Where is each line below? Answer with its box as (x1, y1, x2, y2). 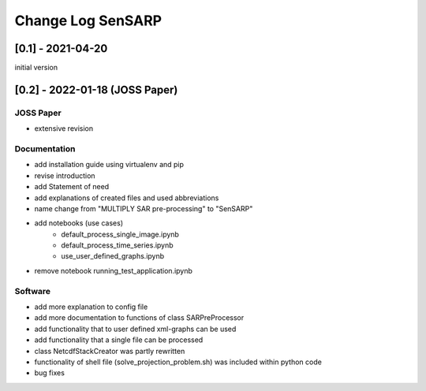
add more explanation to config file (34, 302, 148, 311)
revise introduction (34, 170, 95, 181)
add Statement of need (34, 182, 110, 192)
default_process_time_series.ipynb (61, 240, 174, 250)
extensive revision (34, 124, 94, 133)
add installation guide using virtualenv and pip (34, 160, 185, 169)
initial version (14, 63, 58, 73)
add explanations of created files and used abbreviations (34, 193, 219, 203)
